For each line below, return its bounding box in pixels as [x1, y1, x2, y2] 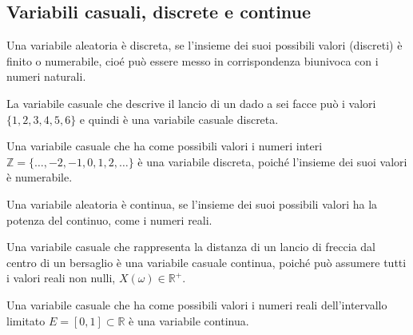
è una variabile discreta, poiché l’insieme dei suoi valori [137, 153, 407, 169]
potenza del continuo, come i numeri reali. [6, 211, 212, 228]
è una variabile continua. [129, 312, 249, 329]
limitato [6, 312, 46, 329]
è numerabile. [6, 169, 73, 185]
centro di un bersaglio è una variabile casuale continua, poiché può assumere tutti [6, 253, 407, 270]
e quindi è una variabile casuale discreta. [79, 110, 279, 127]
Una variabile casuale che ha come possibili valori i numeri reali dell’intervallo [6, 296, 387, 313]
